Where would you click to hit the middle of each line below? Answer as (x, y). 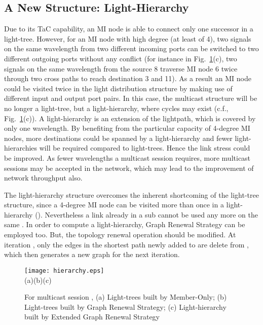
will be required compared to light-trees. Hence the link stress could (145, 148)
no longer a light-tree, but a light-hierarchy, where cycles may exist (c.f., (116, 108)
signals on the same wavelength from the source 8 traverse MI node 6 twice (121, 68)
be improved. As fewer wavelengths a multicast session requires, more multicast (127, 157)
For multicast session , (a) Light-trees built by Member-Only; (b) (126, 297)
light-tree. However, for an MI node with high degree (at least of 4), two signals (128, 38)
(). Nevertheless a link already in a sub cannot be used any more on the (146, 214)
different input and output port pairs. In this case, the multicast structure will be (131, 98)
